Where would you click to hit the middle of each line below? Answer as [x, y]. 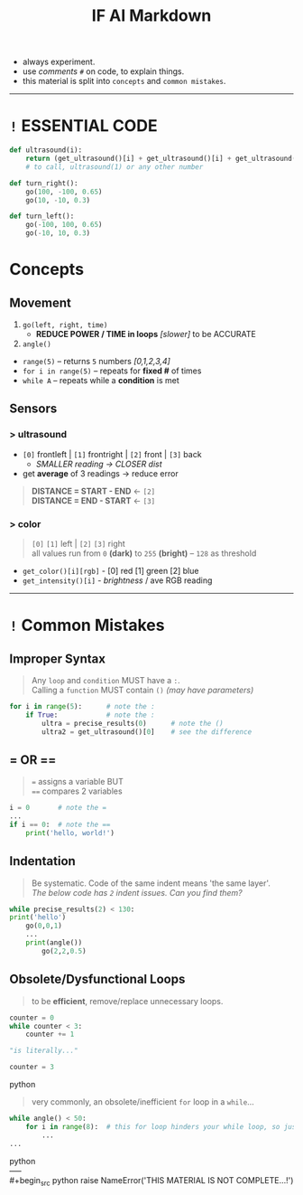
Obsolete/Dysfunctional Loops [97, 979]
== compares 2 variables [77, 791]
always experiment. [59, 62]
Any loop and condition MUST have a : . [106, 680]
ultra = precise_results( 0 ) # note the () [133, 723]
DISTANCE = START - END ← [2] [93, 491]
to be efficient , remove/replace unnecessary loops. [127, 1001]
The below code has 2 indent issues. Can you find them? [137, 892]
